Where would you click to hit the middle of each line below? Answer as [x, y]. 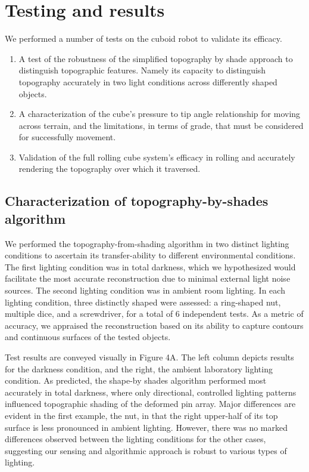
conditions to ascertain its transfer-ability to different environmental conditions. [150, 255]
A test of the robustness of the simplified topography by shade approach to [156, 58]
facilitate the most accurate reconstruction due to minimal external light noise [148, 278]
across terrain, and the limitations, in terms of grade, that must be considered [161, 125]
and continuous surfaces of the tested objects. [88, 337]
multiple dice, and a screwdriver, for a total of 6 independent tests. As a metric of [154, 314]
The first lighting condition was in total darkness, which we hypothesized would [150, 266]
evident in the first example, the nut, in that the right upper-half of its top [141, 415]
